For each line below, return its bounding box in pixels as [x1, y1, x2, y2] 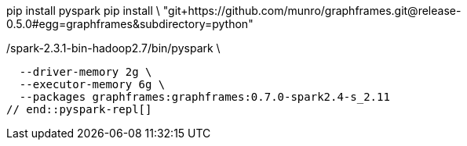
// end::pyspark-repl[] [6, 103, 152, 116]
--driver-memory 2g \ [19, 66, 152, 78]
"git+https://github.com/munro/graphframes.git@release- [162, 4, 462, 17]
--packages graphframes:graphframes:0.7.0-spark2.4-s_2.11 [19, 91, 390, 103]
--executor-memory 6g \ [19, 78, 166, 91]
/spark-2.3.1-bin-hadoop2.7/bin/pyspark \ [6, 41, 221, 55]
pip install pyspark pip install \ [6, 4, 160, 17]
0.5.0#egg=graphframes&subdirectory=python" [6, 17, 254, 30]
